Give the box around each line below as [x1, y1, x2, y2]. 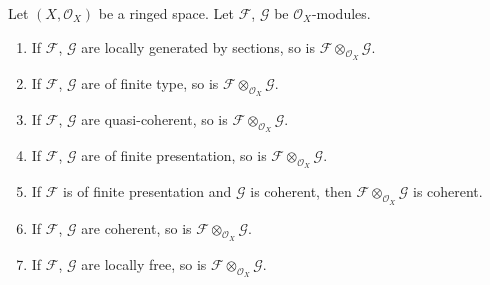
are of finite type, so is [81, 72, 219, 93]
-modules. [311, 3, 371, 23]
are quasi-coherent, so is [81, 109, 228, 129]
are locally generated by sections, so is [81, 36, 315, 57]
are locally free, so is [81, 253, 207, 274]
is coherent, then [250, 181, 352, 202]
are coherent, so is [81, 217, 192, 238]
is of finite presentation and [63, 181, 232, 202]
